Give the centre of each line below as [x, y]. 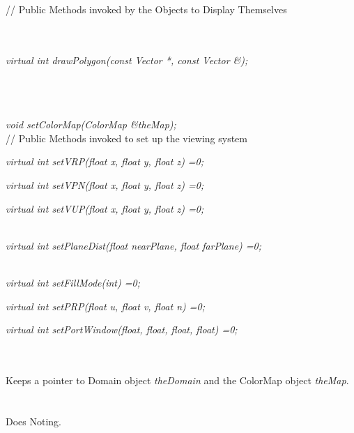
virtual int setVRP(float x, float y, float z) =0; [105, 161]
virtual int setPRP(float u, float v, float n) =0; [105, 306]
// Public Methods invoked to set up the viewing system [126, 138]
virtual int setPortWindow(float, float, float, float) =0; [122, 329]
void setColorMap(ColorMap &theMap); [91, 124]
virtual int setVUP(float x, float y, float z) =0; [105, 208]
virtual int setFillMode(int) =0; [73, 282]
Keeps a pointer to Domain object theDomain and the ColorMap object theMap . [177, 380]
